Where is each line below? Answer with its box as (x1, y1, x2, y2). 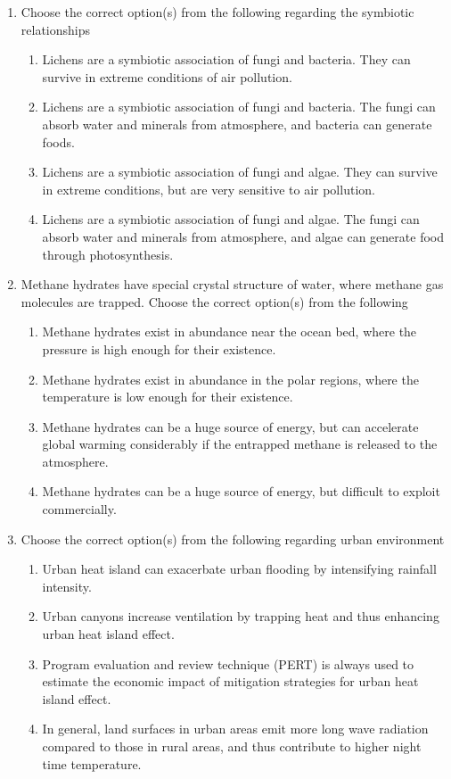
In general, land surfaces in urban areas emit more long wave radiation (42, 719, 429, 738)
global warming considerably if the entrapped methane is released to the (42, 435, 438, 453)
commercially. (42, 500, 117, 518)
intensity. (42, 576, 92, 595)
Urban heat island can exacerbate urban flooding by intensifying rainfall (42, 559, 437, 578)
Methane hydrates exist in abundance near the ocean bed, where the (42, 322, 417, 341)
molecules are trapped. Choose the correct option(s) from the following (20, 292, 408, 311)
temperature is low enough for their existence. (42, 387, 293, 406)
